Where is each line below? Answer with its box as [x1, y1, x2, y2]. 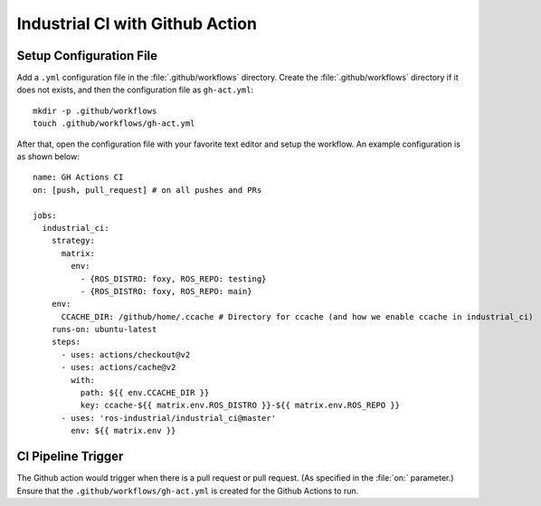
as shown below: [16, 151, 81, 162]
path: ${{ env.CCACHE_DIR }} [80, 387, 210, 398]
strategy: [51, 235, 95, 246]
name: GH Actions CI [33, 172, 124, 183]
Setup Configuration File [16, 48, 158, 63]
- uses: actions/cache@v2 [61, 362, 176, 373]
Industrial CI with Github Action [16, 14, 258, 33]
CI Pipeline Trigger [16, 449, 124, 464]
